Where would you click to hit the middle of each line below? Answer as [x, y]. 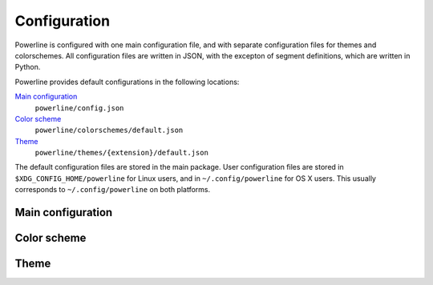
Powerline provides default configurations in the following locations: [127, 82]
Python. [28, 67]
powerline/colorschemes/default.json [109, 130]
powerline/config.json [79, 108]
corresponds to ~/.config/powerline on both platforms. [113, 190]
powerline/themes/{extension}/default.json [121, 153]
